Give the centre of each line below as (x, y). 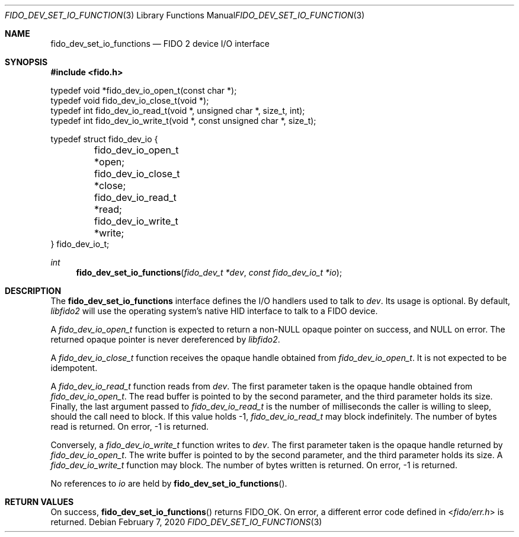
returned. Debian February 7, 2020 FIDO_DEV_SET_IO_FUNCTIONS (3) (186, 522)
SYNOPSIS (26, 62)
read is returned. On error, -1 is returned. (130, 426)
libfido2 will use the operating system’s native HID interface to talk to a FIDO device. (214, 311)
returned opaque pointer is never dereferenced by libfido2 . (165, 339)
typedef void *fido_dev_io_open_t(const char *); (144, 90)
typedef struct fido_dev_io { (104, 139)
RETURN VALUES (39, 502)
